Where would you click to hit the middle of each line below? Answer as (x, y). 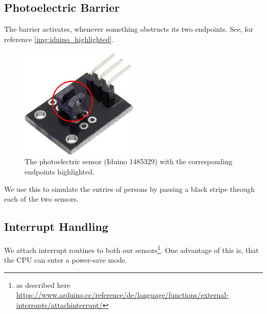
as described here (43, 284)
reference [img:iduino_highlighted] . (59, 39)
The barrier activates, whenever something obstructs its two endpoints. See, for (129, 29)
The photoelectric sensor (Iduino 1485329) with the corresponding (129, 161)
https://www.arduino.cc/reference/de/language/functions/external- (122, 295)
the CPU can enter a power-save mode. (66, 260)
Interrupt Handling (56, 227)
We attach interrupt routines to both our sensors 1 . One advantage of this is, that (131, 249)
